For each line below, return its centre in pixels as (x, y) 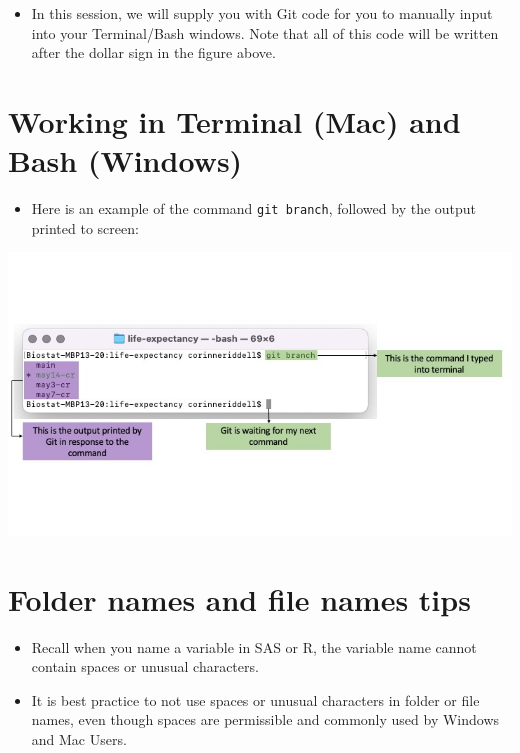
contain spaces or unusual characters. (145, 666)
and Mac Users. (79, 738)
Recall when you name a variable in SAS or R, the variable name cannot (254, 646)
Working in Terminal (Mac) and (234, 120)
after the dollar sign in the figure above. (153, 52)
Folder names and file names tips (239, 598)
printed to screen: (85, 227)
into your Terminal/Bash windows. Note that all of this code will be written (265, 32)
